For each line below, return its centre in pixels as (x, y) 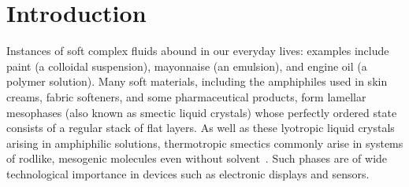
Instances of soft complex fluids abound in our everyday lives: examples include (198, 51)
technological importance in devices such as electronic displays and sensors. (188, 173)
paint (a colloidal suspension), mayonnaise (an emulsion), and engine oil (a (187, 66)
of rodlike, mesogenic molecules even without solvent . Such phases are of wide (197, 158)
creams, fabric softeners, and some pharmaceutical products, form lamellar (186, 96)
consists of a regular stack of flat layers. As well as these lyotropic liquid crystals (201, 128)
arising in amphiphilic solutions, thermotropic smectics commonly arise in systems (205, 143)
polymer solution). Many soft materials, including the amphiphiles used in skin (197, 81)
